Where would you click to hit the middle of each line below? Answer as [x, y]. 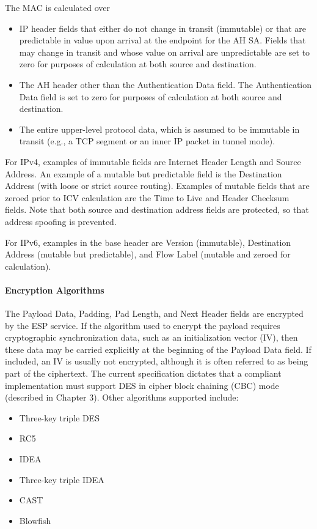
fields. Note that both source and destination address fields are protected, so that [157, 209]
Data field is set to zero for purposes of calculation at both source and [151, 96]
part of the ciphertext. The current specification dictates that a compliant [143, 373]
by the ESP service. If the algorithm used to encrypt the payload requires [143, 325]
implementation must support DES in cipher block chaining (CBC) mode [142, 385]
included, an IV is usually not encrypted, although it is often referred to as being [157, 361]
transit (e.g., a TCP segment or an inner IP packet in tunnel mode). [147, 141]
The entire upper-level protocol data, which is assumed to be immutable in [159, 129]
